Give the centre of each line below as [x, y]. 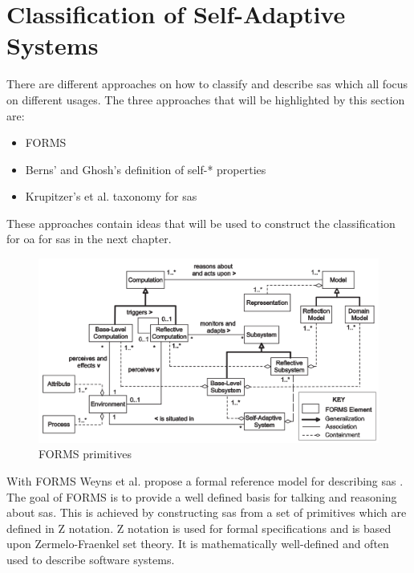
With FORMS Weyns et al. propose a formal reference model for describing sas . [205, 481]
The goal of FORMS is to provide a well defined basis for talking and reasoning [202, 496]
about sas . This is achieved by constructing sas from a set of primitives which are [207, 512]
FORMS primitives [85, 454]
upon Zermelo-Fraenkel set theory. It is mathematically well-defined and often [198, 544]
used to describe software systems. [91, 560]
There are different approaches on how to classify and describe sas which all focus [207, 84]
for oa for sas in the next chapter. [89, 239]
